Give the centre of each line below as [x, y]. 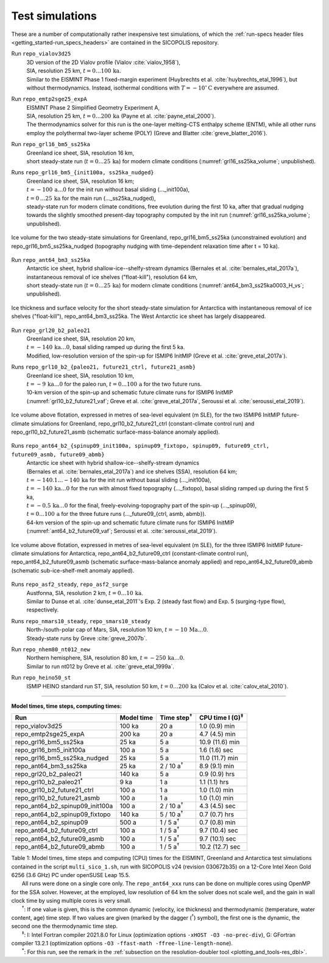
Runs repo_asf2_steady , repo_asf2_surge [70, 584]
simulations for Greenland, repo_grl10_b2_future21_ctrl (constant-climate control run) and [143, 423]
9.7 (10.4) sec [219, 830]
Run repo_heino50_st [41, 678]
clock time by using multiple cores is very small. [71, 901]
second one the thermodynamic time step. [65, 926]
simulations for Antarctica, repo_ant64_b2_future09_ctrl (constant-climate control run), [140, 554]
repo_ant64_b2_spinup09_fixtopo [63, 814]
